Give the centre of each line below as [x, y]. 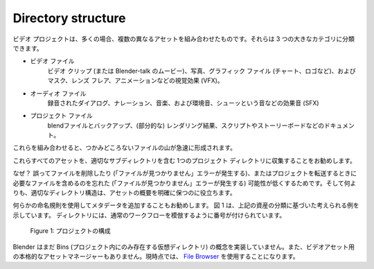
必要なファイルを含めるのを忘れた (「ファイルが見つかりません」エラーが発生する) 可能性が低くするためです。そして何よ [185, 183]
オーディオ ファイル [58, 93]
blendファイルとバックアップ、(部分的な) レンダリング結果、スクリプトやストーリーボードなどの [186, 125]
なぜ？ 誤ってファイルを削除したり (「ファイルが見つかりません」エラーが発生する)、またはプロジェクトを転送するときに [185, 173]
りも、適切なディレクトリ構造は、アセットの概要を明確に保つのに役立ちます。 [124, 193]
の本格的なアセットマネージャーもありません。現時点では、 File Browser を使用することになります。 [156, 256]
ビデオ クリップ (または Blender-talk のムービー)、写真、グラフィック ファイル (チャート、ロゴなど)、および [202, 71]
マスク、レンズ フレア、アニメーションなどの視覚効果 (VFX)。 [136, 80]
